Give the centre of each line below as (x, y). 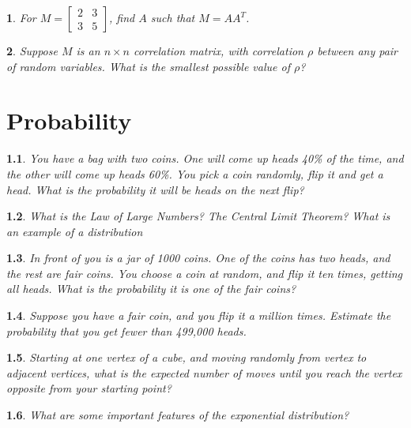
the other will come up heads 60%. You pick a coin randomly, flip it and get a (195, 173)
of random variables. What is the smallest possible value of (148, 66)
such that (173, 17)
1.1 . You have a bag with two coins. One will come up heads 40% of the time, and (205, 158)
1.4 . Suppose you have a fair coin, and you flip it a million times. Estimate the (199, 315)
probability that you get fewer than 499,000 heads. (126, 330)
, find (122, 17)
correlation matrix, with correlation (219, 51)
